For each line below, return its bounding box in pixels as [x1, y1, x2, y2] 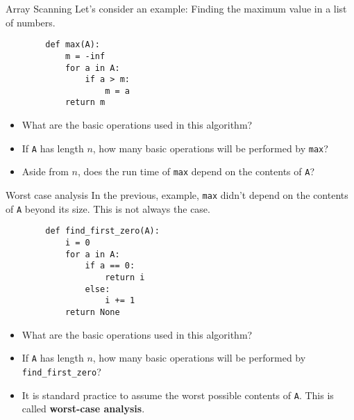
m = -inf [65, 51, 106, 61]
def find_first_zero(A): [45, 226, 160, 236]
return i [105, 272, 145, 282]
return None [65, 307, 120, 317]
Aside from [22, 164, 69, 179]
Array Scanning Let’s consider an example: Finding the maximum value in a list [6, 1, 347, 15]
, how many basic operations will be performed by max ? [92, 140, 328, 155]
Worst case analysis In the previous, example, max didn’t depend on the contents [6, 188, 348, 202]
